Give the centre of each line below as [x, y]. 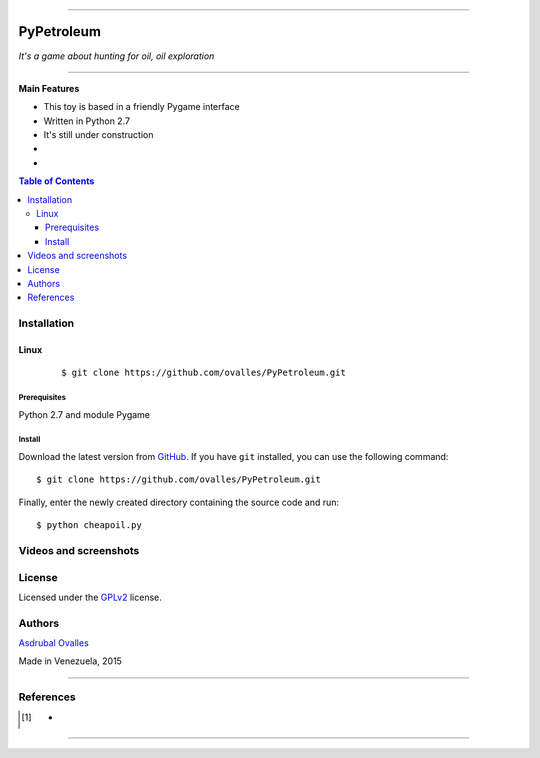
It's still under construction [98, 135]
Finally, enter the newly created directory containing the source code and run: [179, 502]
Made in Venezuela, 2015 [70, 661]
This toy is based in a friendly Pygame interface [141, 107]
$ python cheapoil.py [89, 525]
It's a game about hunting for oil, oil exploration [116, 56]
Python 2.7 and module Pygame [84, 414]
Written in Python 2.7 [86, 121]
